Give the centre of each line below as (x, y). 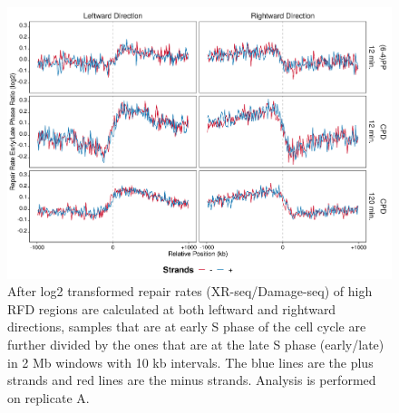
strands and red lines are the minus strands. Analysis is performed (192, 380)
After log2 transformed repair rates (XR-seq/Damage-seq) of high (190, 291)
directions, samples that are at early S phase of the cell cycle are (187, 327)
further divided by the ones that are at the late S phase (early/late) (196, 345)
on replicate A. (49, 397)
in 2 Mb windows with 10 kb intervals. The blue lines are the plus (190, 362)
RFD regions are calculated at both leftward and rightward (172, 308)
